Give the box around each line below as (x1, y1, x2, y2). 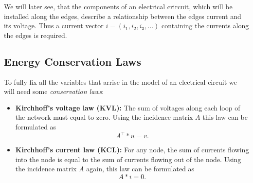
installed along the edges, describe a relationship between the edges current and (4, 11, 241, 21)
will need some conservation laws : (4, 86, 104, 96)
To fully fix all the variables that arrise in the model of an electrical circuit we (4, 76, 237, 87)
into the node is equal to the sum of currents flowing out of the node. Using (15, 154, 241, 164)
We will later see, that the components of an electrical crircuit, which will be (4, 1, 233, 11)
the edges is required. (4, 30, 67, 40)
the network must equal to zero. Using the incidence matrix (15, 112, 193, 122)
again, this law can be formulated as (86, 164, 195, 174)
